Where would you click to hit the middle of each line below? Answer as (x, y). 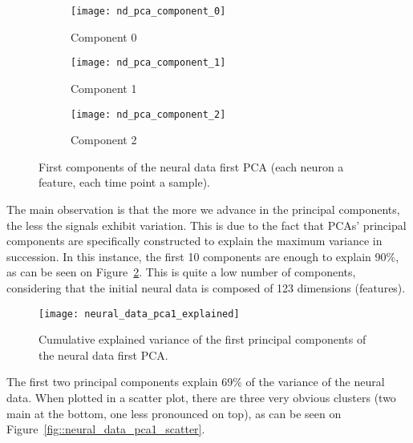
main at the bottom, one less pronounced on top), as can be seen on (174, 413)
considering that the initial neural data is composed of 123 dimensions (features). (206, 287)
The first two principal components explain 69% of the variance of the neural (196, 382)
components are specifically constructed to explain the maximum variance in (194, 241)
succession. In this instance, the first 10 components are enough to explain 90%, (203, 256)
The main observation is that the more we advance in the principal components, (203, 209)
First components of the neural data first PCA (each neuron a (191, 166)
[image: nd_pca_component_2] (148, 114)
